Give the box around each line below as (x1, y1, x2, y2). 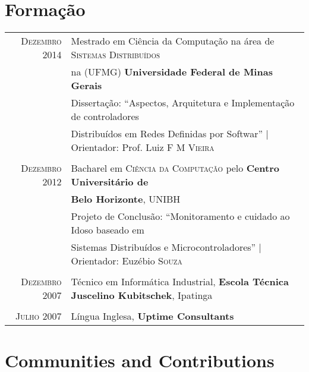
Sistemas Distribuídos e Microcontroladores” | (71, 240, 261, 254)
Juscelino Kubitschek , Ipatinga (71, 288, 213, 302)
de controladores (71, 109, 139, 124)
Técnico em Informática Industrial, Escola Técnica (71, 275, 289, 289)
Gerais (71, 78, 102, 93)
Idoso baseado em (71, 223, 144, 237)
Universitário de (71, 175, 149, 189)
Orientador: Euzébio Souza (71, 254, 182, 268)
